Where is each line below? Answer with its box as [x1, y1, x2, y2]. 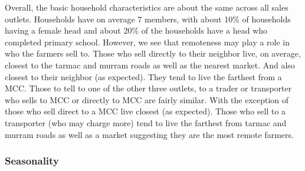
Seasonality [5, 153, 59, 168]
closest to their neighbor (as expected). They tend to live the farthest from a [5, 70, 282, 83]
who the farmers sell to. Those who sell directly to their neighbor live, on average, [5, 47, 301, 60]
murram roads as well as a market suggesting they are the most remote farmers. [5, 128, 294, 140]
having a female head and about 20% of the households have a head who [5, 24, 268, 37]
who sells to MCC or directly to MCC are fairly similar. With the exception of [5, 93, 289, 106]
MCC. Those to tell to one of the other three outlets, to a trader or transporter [5, 82, 292, 94]
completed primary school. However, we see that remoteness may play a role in [5, 35, 290, 48]
